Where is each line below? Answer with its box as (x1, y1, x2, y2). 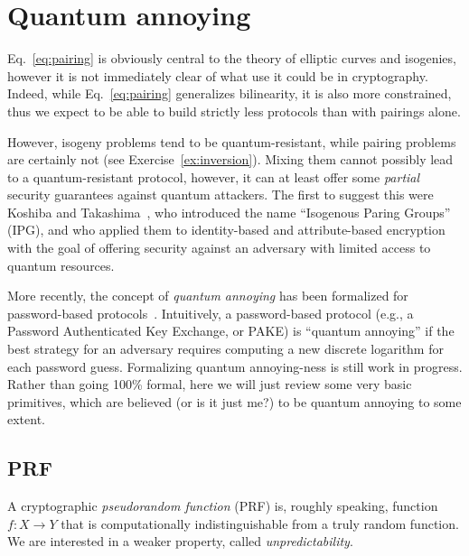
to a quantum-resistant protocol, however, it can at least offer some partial (7, 167, 420, 186)
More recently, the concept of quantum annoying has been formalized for (7, 286, 408, 305)
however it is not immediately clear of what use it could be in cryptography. (7, 66, 428, 85)
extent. (7, 410, 45, 429)
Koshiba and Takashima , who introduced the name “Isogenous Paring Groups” (7, 202, 451, 221)
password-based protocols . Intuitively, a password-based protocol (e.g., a (7, 303, 414, 322)
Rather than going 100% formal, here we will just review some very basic (7, 375, 412, 394)
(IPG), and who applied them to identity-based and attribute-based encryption (7, 220, 446, 239)
